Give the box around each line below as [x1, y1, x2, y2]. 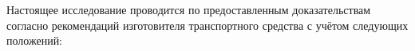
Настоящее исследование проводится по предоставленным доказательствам [6, 2, 371, 17]
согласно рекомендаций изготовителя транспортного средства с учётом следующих [6, 16, 409, 33]
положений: [6, 32, 63, 49]
